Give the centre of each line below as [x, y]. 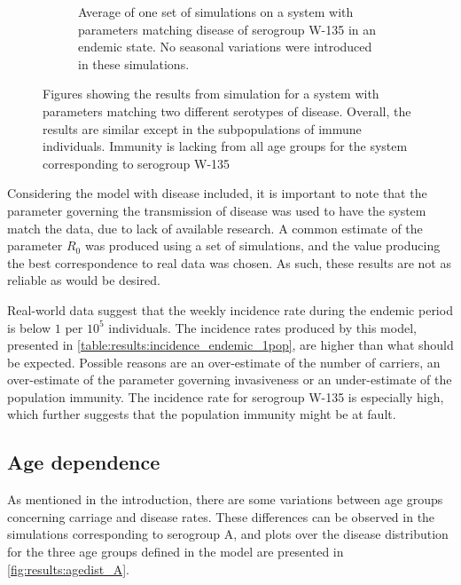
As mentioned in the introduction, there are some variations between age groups [225, 499]
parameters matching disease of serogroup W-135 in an [227, 29]
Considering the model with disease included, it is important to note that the [217, 193]
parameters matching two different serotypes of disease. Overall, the [227, 111]
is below [29, 327]
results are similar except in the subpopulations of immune [202, 128]
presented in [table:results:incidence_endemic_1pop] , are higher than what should [230, 345]
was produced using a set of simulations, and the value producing [262, 245]
